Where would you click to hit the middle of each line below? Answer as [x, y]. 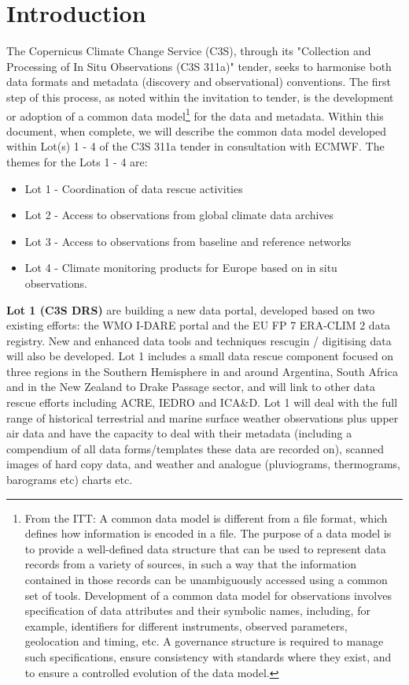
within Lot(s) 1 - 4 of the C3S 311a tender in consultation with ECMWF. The [195, 146]
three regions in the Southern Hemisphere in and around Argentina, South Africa [202, 371]
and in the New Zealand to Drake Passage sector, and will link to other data [191, 387]
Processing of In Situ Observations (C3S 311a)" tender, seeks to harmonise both [199, 66]
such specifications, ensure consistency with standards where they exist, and [208, 656]
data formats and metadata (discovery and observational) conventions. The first [199, 82]
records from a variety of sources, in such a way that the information [191, 564]
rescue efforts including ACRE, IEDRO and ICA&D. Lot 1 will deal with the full [202, 402]
